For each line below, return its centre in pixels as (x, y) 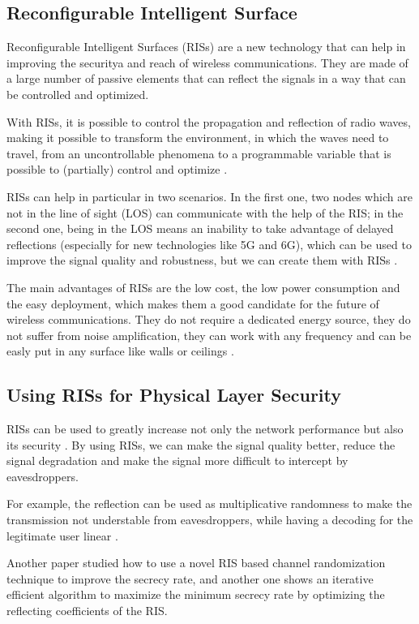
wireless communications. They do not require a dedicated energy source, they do (209, 319)
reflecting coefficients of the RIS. (87, 611)
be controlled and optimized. (78, 94)
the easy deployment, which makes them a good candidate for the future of (193, 303)
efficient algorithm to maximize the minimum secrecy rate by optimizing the (196, 594)
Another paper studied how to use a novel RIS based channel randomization (196, 563)
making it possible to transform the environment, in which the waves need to (198, 138)
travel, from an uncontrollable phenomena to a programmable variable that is (199, 153)
